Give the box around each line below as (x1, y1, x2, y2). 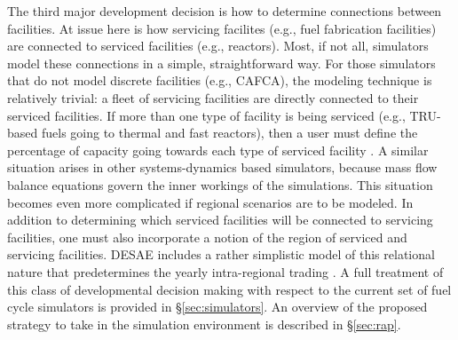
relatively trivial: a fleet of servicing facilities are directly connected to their (7, 88, 419, 107)
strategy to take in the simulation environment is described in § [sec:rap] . (7, 314, 401, 333)
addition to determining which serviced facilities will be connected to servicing (7, 210, 433, 229)
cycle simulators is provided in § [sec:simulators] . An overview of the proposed (7, 297, 428, 316)
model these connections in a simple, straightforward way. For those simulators (7, 53, 436, 72)
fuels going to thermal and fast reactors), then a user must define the (41, 123, 418, 142)
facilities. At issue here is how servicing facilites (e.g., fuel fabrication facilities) (7, 19, 437, 37)
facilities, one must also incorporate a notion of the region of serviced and (7, 227, 407, 246)
